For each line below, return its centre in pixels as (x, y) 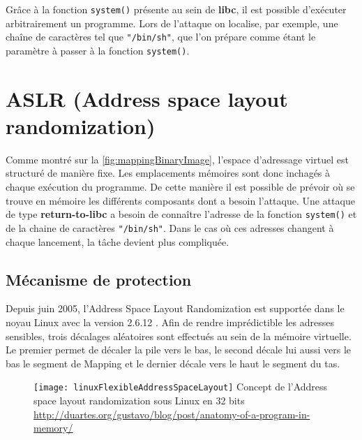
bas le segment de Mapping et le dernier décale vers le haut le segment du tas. (173, 363)
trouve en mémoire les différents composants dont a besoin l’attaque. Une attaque (180, 200)
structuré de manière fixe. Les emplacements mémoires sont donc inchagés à (168, 173)
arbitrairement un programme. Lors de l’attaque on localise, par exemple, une (172, 23)
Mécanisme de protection (99, 279)
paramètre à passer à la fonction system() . (98, 50)
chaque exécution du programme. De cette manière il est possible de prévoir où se (180, 187)
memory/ (53, 428)
